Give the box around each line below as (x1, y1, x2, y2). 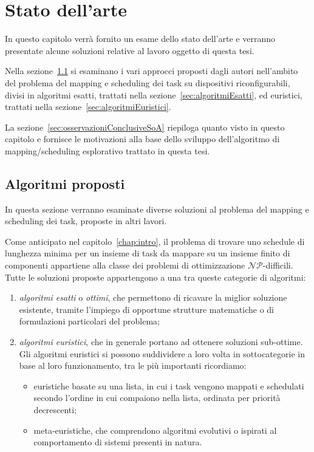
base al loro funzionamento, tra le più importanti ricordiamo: (19, 359, 247, 372)
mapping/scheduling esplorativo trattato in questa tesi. (5, 144, 210, 157)
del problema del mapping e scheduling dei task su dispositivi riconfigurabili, (5, 76, 290, 89)
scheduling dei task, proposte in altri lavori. (5, 214, 167, 227)
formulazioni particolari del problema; (19, 315, 160, 327)
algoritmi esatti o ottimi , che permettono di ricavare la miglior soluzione (19, 291, 287, 304)
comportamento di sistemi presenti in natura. (33, 436, 202, 448)
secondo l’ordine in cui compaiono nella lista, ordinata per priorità (33, 391, 281, 404)
